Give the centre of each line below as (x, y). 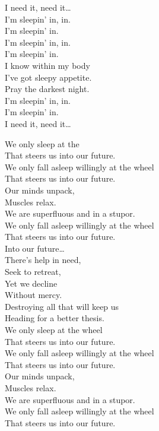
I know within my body (47, 65)
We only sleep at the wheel (54, 330)
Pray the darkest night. (47, 89)
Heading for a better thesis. (55, 318)
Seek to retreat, (33, 272)
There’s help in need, (43, 260)
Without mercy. (34, 295)
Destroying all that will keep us (62, 306)
